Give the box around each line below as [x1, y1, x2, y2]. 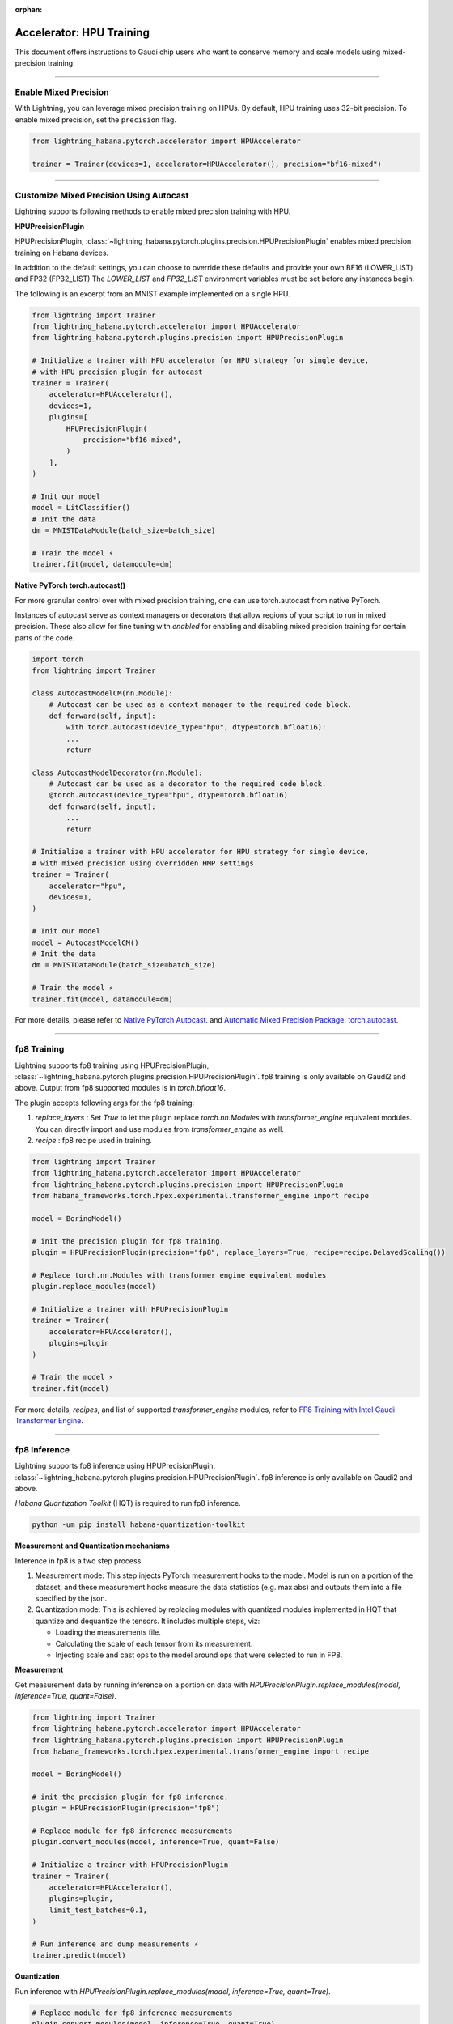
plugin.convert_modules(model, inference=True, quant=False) [32, 1838, 280, 1847]
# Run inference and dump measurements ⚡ [32, 1939, 199, 1949]
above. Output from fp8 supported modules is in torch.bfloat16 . [15, 1083, 226, 1093]
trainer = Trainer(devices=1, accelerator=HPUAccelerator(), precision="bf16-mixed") [32, 159, 382, 168]
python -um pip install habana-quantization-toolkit [32, 1520, 246, 1529]
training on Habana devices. [15, 248, 109, 257]
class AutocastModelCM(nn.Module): [32, 688, 173, 698]
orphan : [15, 5, 43, 14]
